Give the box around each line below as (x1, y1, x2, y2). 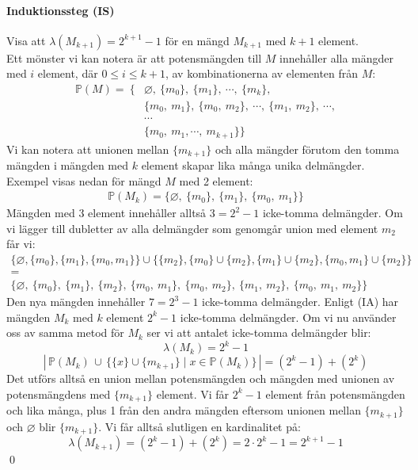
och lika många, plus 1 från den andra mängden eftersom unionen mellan (6, 402, 361, 418)
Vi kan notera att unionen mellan (6, 140, 169, 157)
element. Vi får (156, 385, 230, 402)
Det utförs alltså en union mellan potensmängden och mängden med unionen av (6, 370, 395, 387)
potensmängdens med (6, 385, 111, 402)
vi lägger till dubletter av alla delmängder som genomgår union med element (6, 220, 378, 236)
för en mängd (165, 32, 230, 48)
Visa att (6, 32, 46, 48)
